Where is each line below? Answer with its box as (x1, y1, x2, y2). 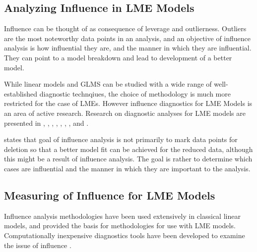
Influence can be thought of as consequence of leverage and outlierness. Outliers (4, 23, 247, 34)
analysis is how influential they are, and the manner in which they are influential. (4, 43, 252, 53)
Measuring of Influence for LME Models (4, 187, 215, 202)
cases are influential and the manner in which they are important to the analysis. (4, 163, 251, 173)
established (4, 88, 38, 99)
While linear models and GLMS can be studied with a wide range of (4, 79, 212, 89)
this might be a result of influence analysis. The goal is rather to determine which (4, 153, 253, 164)
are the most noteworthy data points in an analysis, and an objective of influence (4, 33, 251, 43)
